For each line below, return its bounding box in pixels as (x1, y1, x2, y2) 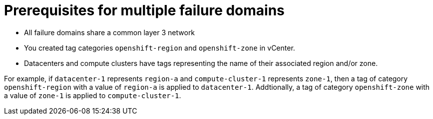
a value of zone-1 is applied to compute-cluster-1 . (4, 91, 181, 100)
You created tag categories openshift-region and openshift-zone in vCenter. (24, 43, 295, 52)
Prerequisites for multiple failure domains (4, 2, 285, 19)
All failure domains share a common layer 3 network (24, 28, 195, 37)
